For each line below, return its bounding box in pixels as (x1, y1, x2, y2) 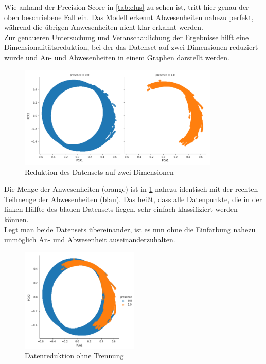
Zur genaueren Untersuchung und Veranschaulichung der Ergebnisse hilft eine (4, 31, 249, 42)
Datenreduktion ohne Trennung (25, 350, 124, 361)
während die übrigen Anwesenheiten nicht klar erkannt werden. (4, 22, 203, 32)
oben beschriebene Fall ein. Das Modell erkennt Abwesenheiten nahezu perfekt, (4, 11, 254, 22)
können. (4, 213, 29, 224)
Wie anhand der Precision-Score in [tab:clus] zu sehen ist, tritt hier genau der (4, 2, 249, 12)
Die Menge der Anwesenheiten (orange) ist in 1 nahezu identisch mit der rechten (4, 184, 258, 194)
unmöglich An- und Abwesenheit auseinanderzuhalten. (4, 234, 175, 245)
